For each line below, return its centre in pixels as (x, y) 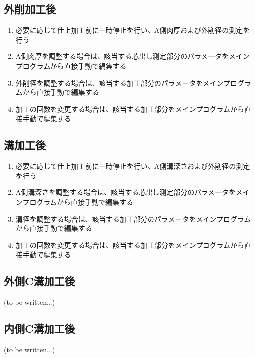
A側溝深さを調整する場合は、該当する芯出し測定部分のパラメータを (126, 192)
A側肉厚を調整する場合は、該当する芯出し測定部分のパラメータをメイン (132, 56)
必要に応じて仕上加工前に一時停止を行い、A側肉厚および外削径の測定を (133, 30)
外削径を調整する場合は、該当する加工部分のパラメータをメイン (119, 82)
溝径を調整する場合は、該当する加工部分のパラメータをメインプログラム (133, 218)
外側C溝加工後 (40, 281)
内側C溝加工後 (40, 329)
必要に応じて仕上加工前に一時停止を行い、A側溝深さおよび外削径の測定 (133, 166)
